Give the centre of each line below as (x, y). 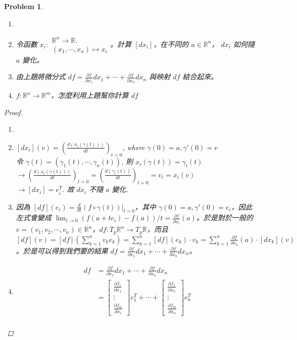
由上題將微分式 (41, 77)
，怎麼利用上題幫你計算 (90, 95)
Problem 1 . (24, 6)
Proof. (13, 112)
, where (134, 147)
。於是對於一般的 (225, 217)
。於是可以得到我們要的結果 (62, 250)
